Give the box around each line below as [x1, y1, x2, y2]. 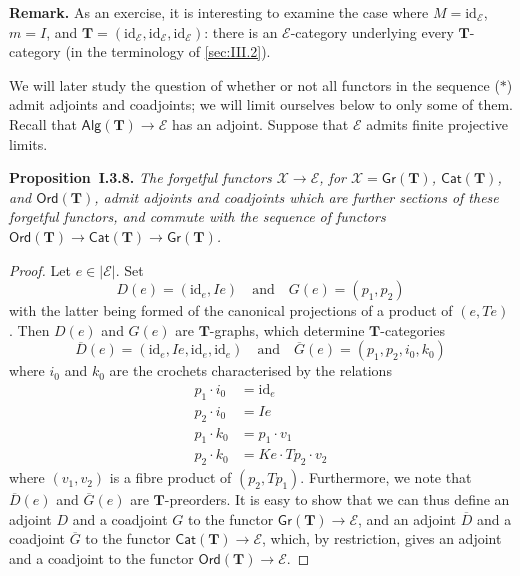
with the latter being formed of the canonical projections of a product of [9, 300, 453, 321]
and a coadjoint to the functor [9, 548, 194, 568]
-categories [380, 319, 445, 340]
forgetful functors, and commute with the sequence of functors [9, 206, 386, 227]
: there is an [204, 21, 278, 42]
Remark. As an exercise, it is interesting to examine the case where [9, 2, 429, 22]
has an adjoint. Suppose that [171, 113, 349, 134]
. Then [9, 319, 50, 340]
